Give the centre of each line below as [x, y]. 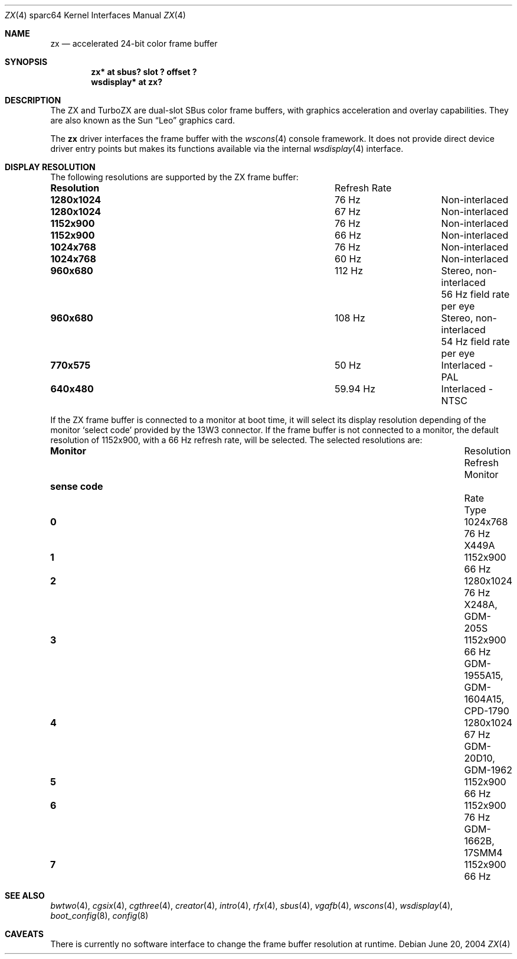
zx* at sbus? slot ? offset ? [144, 72]
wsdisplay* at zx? [127, 82]
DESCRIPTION [33, 100]
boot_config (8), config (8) [99, 916]
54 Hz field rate [475, 342]
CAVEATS [24, 934]
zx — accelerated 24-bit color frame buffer [134, 43]
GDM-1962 [488, 770]
